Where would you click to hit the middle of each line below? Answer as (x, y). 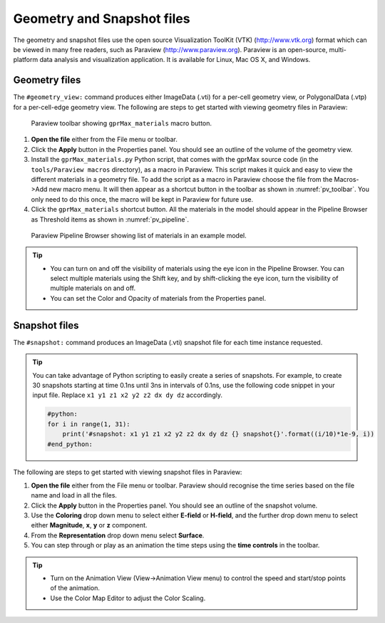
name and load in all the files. (74, 495)
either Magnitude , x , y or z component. (89, 525)
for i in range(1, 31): (89, 424)
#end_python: (70, 444)
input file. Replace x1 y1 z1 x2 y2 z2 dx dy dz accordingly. (127, 395)
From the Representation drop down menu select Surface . (118, 535)
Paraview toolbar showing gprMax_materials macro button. (122, 123)
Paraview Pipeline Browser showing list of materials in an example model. (139, 235)
